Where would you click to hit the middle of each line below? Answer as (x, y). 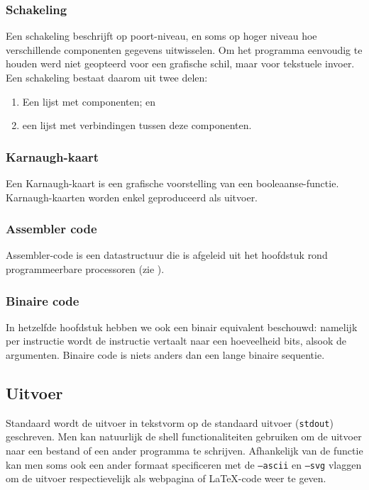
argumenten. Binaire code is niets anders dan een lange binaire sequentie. (165, 355)
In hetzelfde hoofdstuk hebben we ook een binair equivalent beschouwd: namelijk (182, 327)
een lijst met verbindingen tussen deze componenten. (137, 125)
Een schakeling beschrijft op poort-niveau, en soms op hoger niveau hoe (161, 36)
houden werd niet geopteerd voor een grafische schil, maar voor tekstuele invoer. (180, 63)
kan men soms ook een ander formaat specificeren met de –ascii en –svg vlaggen (184, 464)
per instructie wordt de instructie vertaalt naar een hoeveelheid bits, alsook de (176, 341)
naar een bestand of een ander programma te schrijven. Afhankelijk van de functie (184, 451)
